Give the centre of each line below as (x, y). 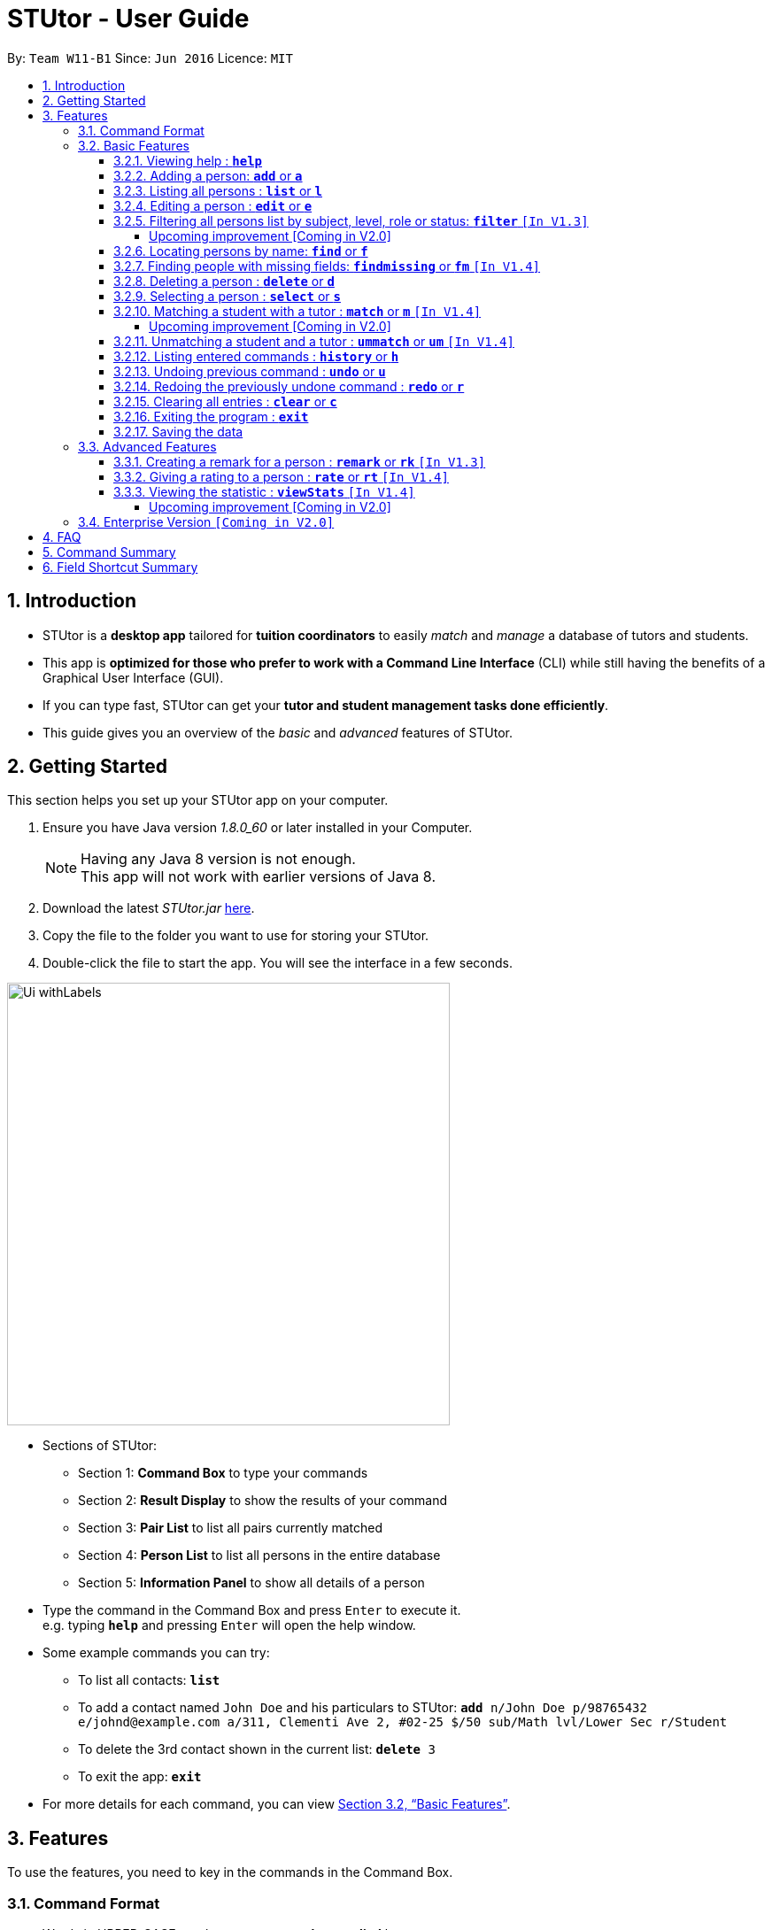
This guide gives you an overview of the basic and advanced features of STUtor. (278, 732)
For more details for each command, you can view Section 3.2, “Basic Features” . (277, 1804)
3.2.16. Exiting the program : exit (211, 416)
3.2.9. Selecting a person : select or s (227, 296)
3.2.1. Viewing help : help (188, 160)
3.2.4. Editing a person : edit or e (213, 205)
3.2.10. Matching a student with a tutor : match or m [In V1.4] (297, 311)
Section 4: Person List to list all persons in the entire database (259, 1556)
